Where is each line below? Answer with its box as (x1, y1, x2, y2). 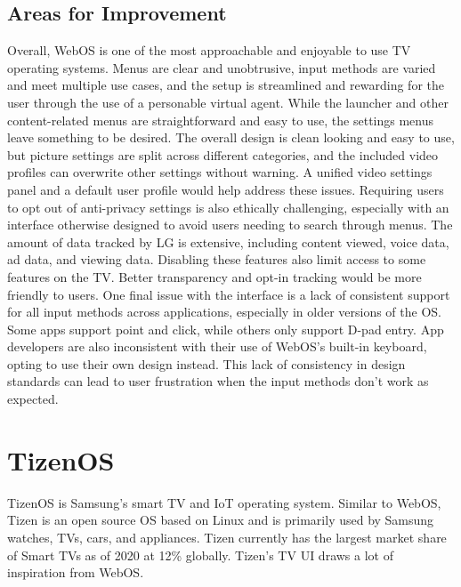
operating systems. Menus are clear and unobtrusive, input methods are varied (7, 58, 436, 76)
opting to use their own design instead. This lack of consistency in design (7, 354, 406, 373)
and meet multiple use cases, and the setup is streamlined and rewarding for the (7, 76, 444, 94)
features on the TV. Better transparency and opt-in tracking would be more (7, 267, 422, 285)
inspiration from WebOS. (7, 563, 144, 582)
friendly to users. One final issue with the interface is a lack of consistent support (7, 285, 450, 303)
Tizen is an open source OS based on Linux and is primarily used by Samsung (7, 511, 434, 529)
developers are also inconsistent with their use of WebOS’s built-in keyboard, (7, 337, 427, 356)
